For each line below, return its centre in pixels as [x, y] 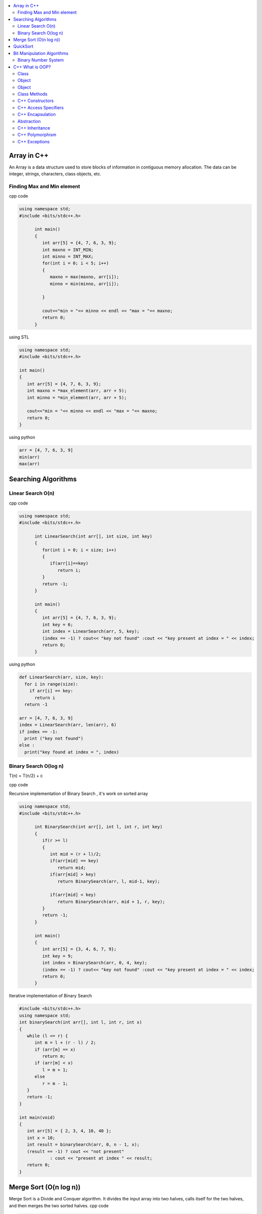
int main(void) [37, 1117]
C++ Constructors [36, 101]
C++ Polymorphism [37, 135]
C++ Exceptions [34, 141]
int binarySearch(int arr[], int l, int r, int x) [81, 1022]
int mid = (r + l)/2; [75, 854]
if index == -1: [39, 732]
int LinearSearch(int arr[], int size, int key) [93, 536]
